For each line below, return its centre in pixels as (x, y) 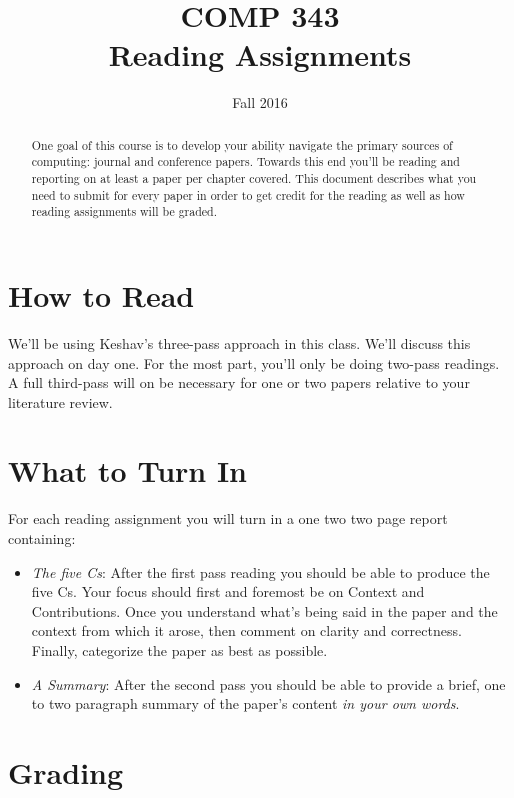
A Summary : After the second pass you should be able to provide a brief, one (268, 683)
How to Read (101, 294)
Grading (66, 771)
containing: (42, 538)
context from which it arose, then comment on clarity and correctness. (246, 630)
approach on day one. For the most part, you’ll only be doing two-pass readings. (254, 362)
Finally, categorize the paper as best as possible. (179, 649)
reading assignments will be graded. (124, 211)
